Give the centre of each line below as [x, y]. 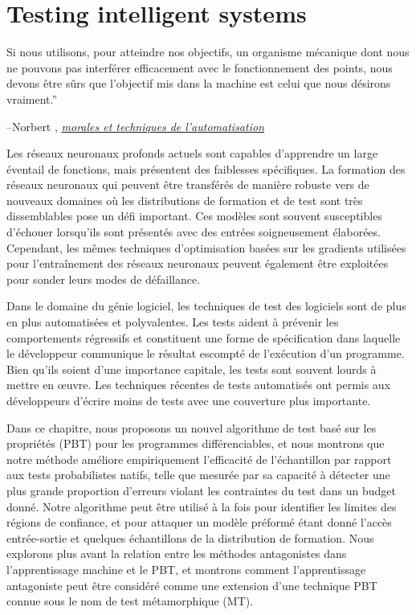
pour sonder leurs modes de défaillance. [104, 279]
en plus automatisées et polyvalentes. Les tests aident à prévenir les [173, 322]
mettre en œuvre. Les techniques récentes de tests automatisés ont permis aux [199, 385]
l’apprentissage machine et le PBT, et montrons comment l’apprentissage [186, 569]
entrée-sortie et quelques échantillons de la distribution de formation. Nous [190, 537]
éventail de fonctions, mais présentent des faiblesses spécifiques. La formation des [206, 168]
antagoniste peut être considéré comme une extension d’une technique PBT [192, 585]
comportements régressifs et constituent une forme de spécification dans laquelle [204, 337]
